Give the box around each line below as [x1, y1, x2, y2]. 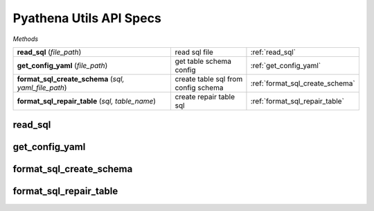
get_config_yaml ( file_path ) [17, 60, 108, 70]
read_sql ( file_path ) [17, 47, 82, 57]
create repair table [175, 92, 235, 101]
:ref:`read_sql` [250, 47, 296, 57]
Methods [12, 35, 38, 43]
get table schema [175, 56, 232, 66]
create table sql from [175, 74, 243, 83]
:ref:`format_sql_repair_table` [250, 96, 344, 105]
